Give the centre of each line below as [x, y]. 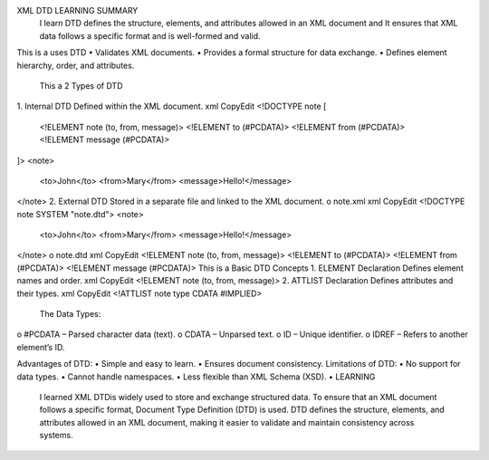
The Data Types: [70, 314]
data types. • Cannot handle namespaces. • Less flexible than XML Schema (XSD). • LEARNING [196, 377]
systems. [56, 436]
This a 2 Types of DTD [81, 85]
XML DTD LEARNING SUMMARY [77, 10]
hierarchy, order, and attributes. [76, 65]
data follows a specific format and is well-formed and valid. [150, 35]
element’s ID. [41, 347]
